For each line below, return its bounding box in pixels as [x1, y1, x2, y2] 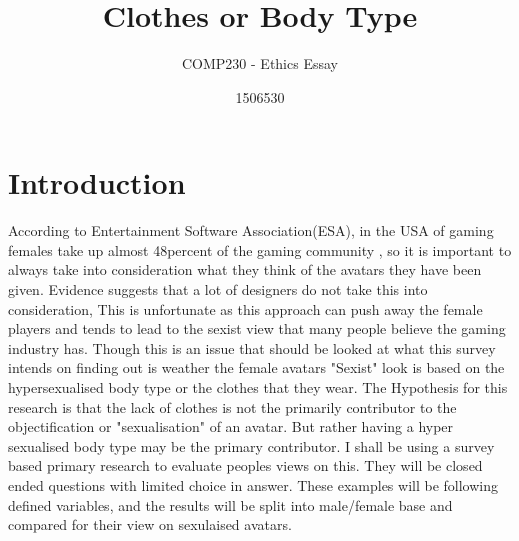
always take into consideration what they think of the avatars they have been [8, 259, 482, 280]
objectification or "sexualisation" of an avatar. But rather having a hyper [8, 416, 454, 437]
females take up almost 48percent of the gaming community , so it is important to [8, 239, 512, 260]
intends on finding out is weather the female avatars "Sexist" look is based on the [8, 357, 505, 378]
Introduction [8, 162, 186, 203]
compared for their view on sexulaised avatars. [8, 514, 292, 535]
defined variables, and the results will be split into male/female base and [8, 494, 453, 515]
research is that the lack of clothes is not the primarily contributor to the [8, 396, 457, 417]
